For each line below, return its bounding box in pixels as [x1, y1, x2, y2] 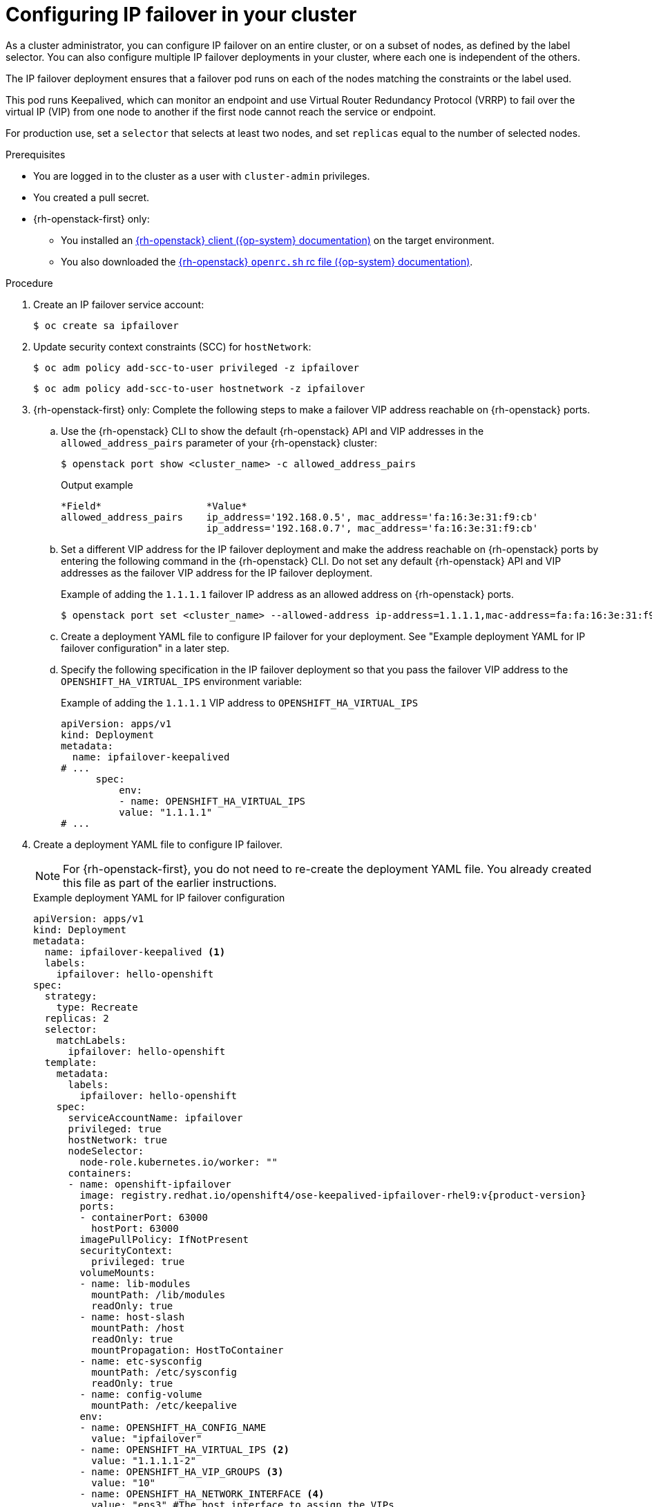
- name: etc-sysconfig [79, 1355, 202, 1367]
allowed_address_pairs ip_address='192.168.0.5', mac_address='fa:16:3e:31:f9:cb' [61, 511, 539, 523]
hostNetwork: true [68, 1134, 167, 1145]
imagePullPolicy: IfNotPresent [79, 1233, 249, 1245]
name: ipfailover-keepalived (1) [44, 946, 226, 957]
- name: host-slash [79, 1311, 185, 1322]
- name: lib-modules [79, 1277, 191, 1289]
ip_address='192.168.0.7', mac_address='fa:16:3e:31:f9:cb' [206, 522, 539, 534]
